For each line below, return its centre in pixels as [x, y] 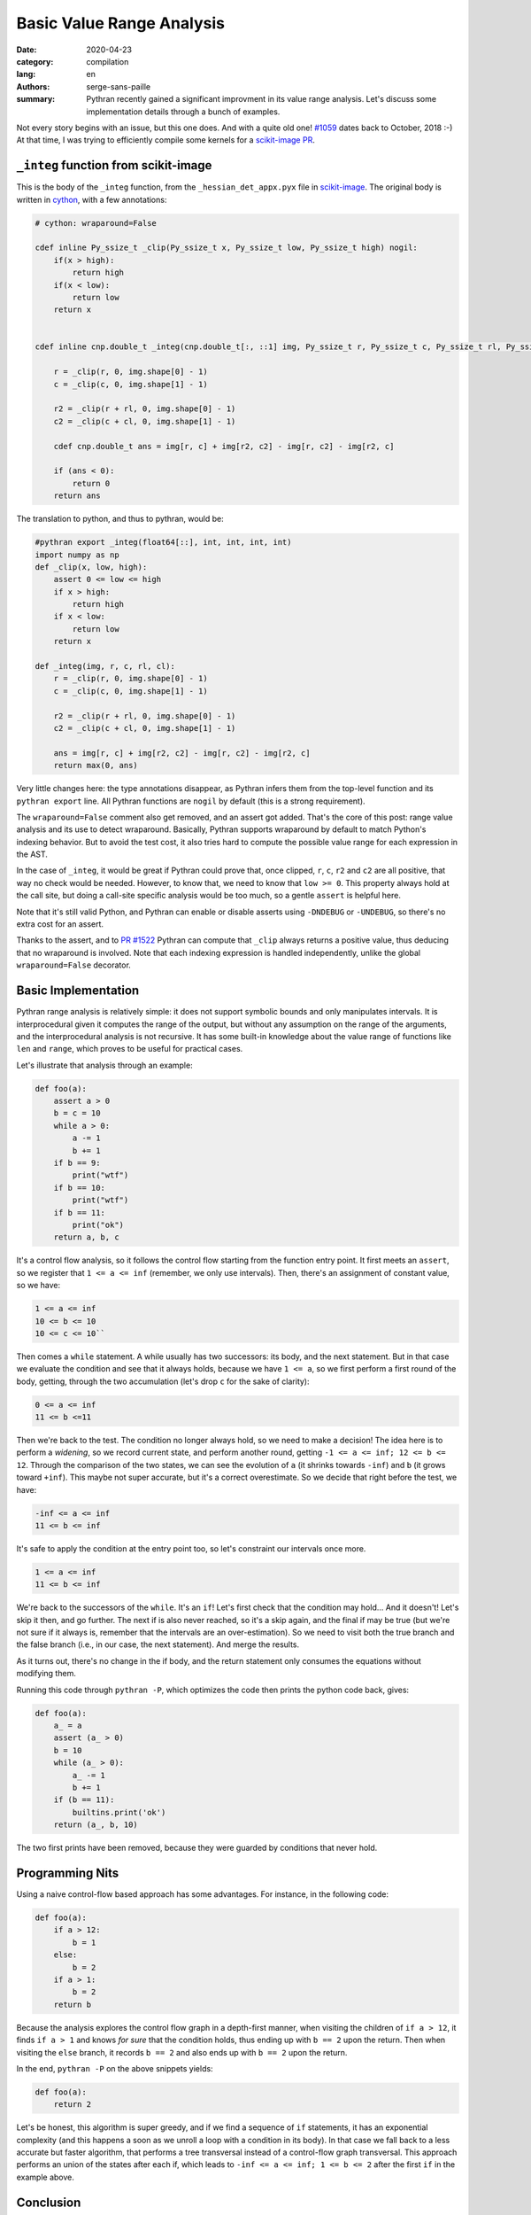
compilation [108, 61]
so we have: [38, 1286]
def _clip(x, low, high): [91, 567]
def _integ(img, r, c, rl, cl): [105, 666]
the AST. [32, 854]
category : [35, 61]
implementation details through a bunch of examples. [183, 112]
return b [73, 2004]
